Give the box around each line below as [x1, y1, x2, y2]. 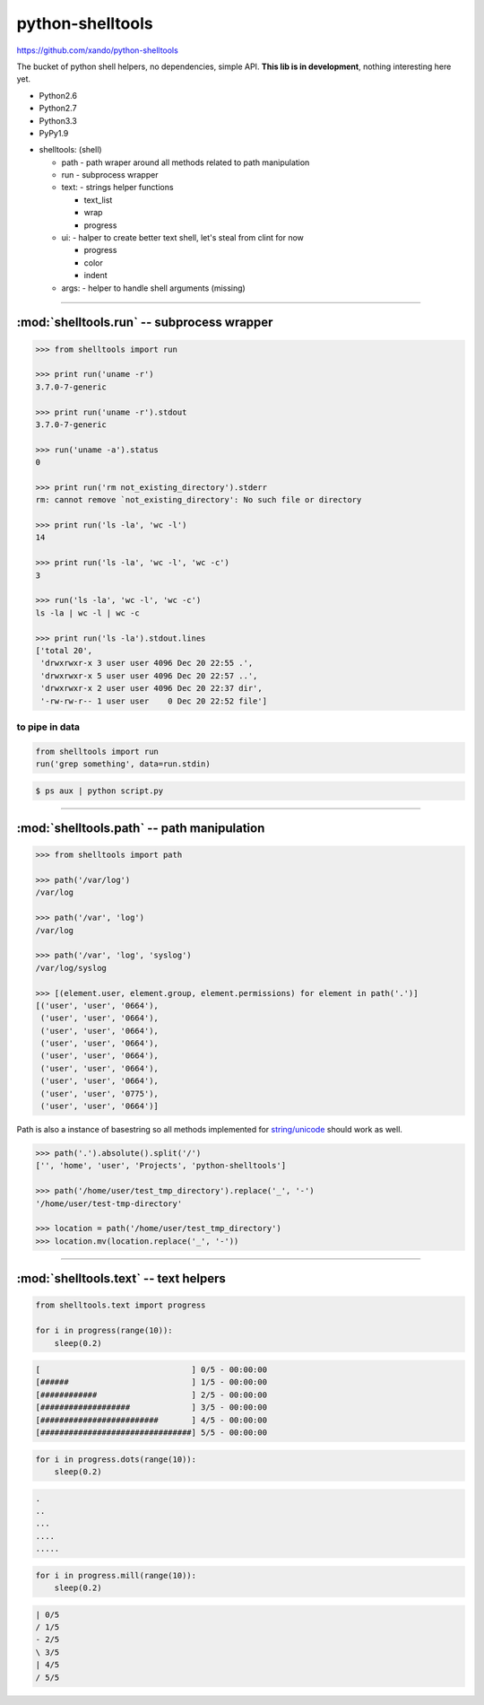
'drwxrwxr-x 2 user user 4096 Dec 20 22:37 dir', [40, 683, 264, 694]
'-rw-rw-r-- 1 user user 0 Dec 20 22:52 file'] [40, 695, 268, 706]
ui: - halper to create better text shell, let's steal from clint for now [61, 232, 305, 243]
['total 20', [35, 645, 93, 655]
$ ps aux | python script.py [35, 785, 164, 796]
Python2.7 [39, 103, 77, 114]
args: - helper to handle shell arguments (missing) [61, 283, 246, 293]
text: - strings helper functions [61, 182, 174, 193]
